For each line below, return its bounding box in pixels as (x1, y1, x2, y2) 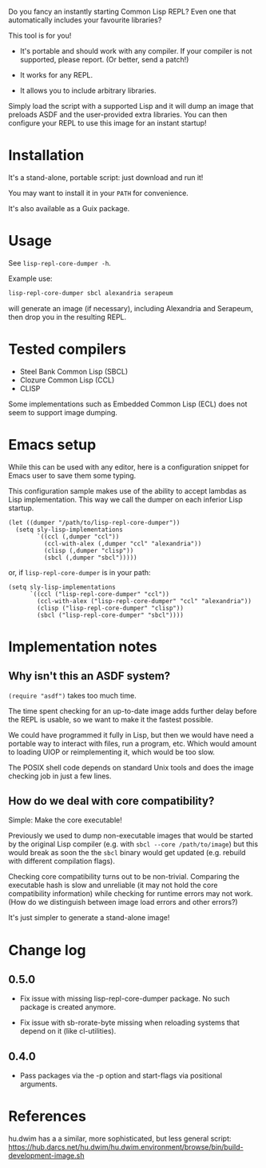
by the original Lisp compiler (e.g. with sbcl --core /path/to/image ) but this (8, 839, 258, 849)
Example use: (8, 274, 54, 283)
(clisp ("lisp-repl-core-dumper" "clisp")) (37, 604, 184, 612)
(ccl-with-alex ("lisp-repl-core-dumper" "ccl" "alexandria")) (37, 597, 252, 605)
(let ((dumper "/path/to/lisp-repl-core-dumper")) (8, 518, 181, 526)
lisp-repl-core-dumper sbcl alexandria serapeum (8, 289, 173, 297)
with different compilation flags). (8, 856, 116, 866)
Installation (8, 146, 85, 165)
